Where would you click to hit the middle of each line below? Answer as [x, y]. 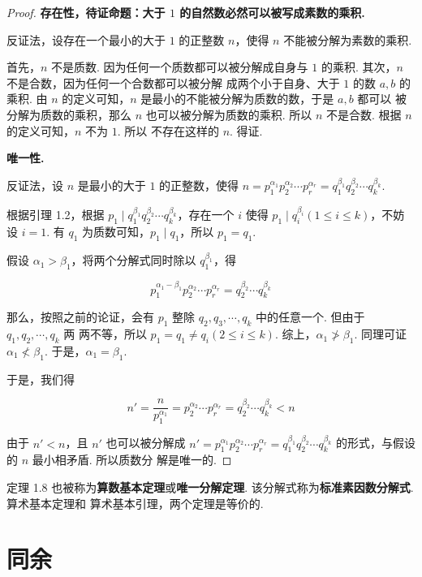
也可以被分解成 [146, 443]
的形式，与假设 [375, 443]
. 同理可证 [380, 334]
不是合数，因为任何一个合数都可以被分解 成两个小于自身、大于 [173, 82]
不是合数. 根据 [364, 114]
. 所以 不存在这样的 [168, 130]
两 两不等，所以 [105, 334]
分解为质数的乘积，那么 [69, 114]
